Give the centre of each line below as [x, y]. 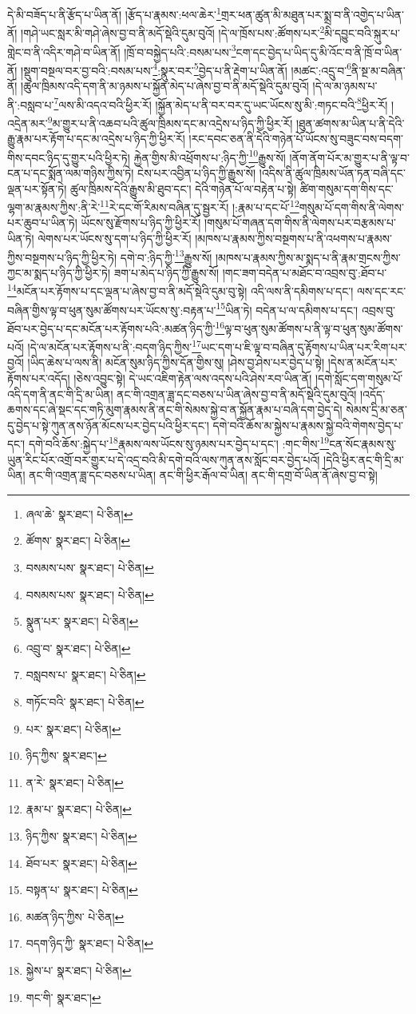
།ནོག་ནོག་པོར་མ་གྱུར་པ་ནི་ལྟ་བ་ [349, 157]
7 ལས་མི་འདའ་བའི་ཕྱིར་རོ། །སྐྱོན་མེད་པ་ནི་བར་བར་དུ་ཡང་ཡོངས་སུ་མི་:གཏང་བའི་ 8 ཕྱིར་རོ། [221, 103]
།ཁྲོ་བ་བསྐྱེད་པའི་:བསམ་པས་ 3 [180, 50]
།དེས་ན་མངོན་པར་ [363, 362]
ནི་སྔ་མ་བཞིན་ [378, 70]
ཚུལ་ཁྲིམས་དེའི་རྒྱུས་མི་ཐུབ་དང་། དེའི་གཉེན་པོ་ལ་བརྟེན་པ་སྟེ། [183, 188]
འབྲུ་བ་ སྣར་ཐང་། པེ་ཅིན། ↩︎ [78, 648]
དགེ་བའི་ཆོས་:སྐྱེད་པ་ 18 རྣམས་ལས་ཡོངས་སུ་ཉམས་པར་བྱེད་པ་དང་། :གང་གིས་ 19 [179, 443]
